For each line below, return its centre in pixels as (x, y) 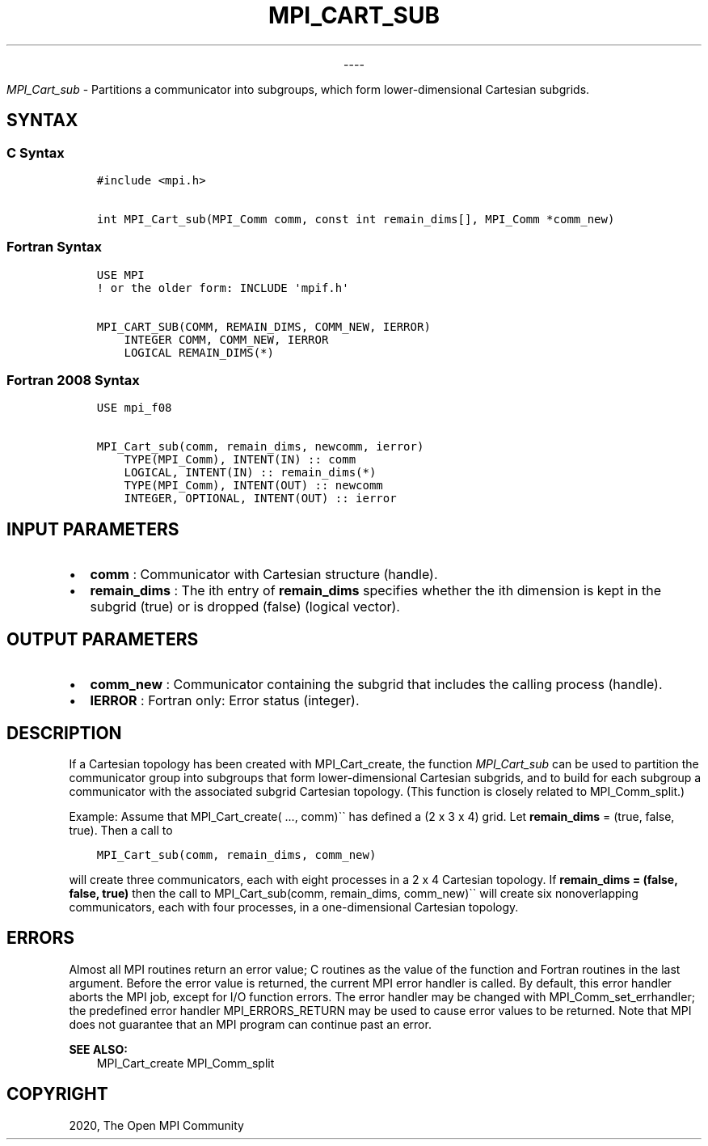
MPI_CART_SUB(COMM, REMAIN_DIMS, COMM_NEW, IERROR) (263, 326)
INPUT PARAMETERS (93, 529)
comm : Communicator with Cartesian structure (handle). (264, 575)
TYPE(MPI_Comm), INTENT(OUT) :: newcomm (253, 486)
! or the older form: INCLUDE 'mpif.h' (223, 288)
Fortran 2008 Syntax (73, 381)
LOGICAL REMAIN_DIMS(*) (199, 352)
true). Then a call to (121, 830)
